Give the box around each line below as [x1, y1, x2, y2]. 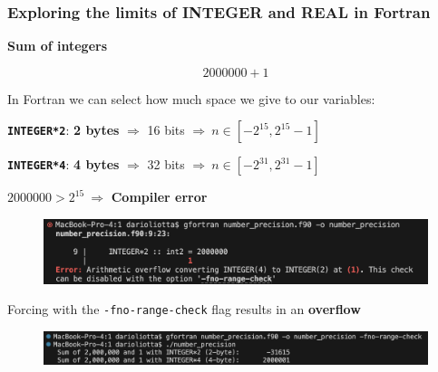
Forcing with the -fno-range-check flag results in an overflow [7, 300, 361, 319]
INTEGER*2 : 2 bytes [7, 120, 120, 139]
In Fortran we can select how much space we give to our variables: [7, 89, 375, 108]
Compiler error [111, 187, 208, 206]
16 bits [147, 120, 185, 139]
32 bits [147, 155, 185, 174]
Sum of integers [7, 36, 108, 55]
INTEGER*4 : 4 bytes [7, 155, 120, 174]
